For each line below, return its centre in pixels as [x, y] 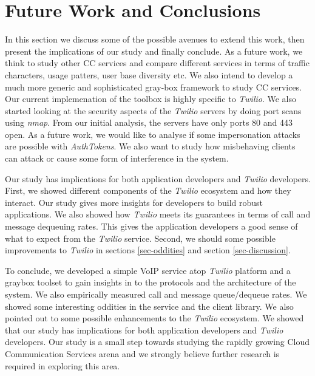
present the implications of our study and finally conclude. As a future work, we [154, 51]
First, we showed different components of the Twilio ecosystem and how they [148, 190]
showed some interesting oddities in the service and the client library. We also [149, 306]
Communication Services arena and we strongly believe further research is [142, 353]
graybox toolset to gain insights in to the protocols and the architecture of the [151, 282]
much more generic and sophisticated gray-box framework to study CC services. [154, 87]
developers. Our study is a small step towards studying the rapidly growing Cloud [157, 342]
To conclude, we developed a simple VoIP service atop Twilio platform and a [148, 270]
